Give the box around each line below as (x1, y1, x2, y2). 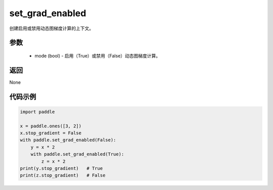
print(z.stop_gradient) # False (20, 172, 106, 178)
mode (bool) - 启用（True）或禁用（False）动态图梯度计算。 (34, 53, 161, 59)
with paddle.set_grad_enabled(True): (30, 152, 124, 157)
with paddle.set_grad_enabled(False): (20, 137, 116, 143)
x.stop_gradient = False (20, 130, 82, 136)
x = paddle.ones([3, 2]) (20, 123, 82, 129)
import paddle (20, 109, 55, 115)
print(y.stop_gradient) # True (20, 165, 103, 171)
